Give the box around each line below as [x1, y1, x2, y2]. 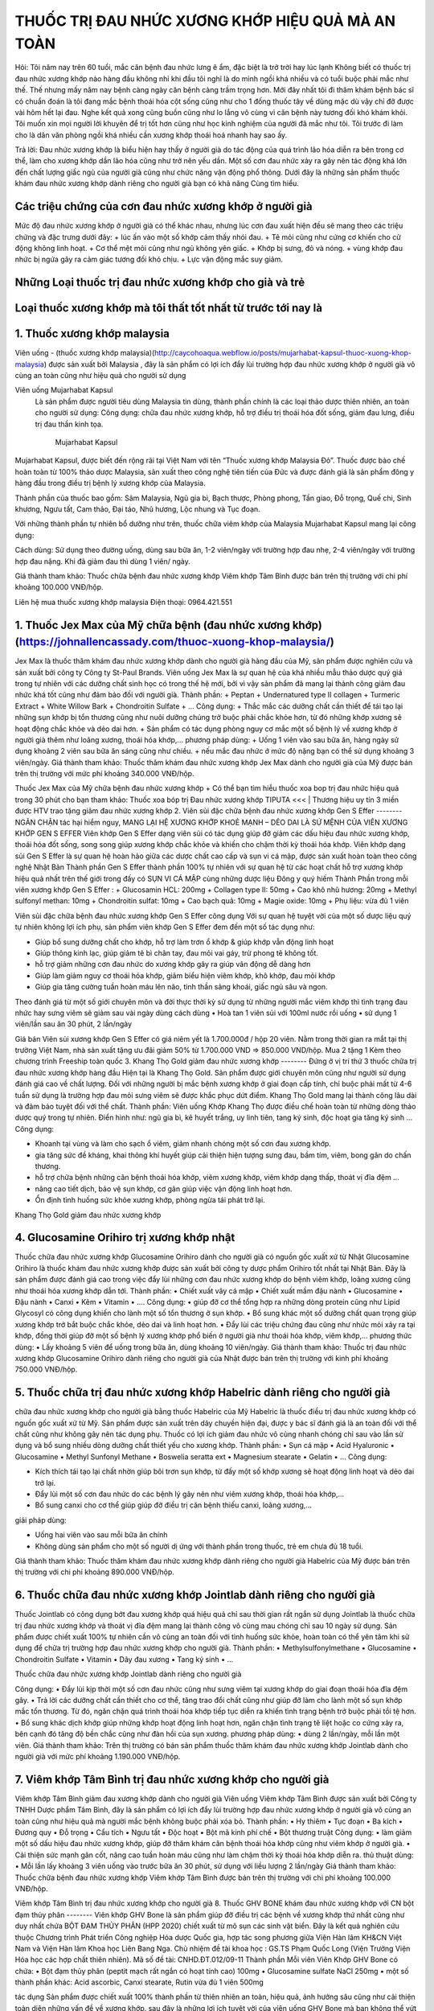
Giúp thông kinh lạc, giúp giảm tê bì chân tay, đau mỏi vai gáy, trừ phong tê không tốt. [35, 948, 319, 957]
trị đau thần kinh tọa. [35, 419, 104, 429]
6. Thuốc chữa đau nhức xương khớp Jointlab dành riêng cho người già [14, 1589, 375, 1602]
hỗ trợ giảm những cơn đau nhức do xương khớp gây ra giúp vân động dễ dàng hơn [35, 960, 311, 969]
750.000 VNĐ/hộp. [14, 1364, 78, 1375]
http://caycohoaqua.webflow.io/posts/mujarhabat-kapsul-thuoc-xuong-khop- [154, 348, 412, 358]
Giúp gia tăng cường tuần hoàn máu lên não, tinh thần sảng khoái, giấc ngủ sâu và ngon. [35, 982, 329, 992]
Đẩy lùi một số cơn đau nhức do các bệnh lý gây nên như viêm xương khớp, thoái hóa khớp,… [35, 1489, 345, 1499]
